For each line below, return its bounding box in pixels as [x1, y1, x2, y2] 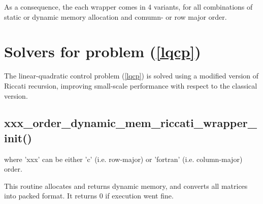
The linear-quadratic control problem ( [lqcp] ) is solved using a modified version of [4, 70, 259, 81]
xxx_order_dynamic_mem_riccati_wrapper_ [4, 115, 257, 131]
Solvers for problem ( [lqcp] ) [4, 41, 201, 62]
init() [4, 130, 32, 145]
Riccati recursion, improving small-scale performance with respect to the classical [4, 80, 257, 91]
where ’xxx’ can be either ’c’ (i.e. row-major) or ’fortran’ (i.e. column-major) [4, 153, 243, 164]
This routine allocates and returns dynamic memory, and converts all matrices [4, 180, 248, 191]
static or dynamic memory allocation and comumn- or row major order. [4, 11, 227, 22]
